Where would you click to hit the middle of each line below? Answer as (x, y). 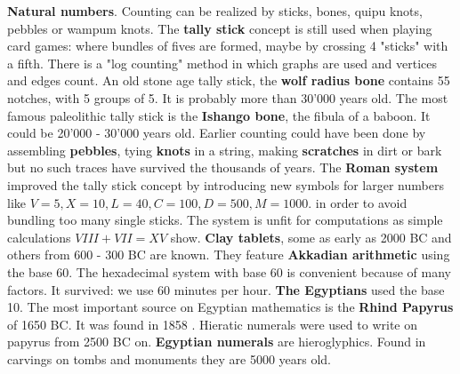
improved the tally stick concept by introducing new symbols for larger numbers (226, 184)
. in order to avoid (358, 202)
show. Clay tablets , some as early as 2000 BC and (311, 237)
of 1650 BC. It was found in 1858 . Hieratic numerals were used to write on (212, 324)
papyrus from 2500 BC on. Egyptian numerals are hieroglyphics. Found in (217, 342)
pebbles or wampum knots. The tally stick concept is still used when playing (220, 28)
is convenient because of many (369, 271)
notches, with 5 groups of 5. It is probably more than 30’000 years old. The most (228, 97)
